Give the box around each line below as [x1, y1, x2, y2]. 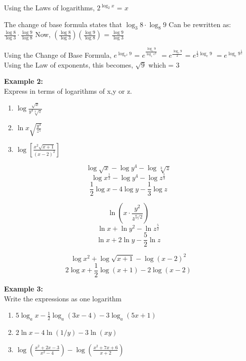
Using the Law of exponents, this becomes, [4, 59, 133, 70]
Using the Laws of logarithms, [4, 2, 95, 12]
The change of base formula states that [4, 19, 123, 29]
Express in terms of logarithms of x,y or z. [4, 85, 132, 96]
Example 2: [4, 76, 43, 86]
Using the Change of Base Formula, [4, 50, 112, 60]
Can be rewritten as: [168, 19, 231, 29]
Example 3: [4, 284, 43, 293]
